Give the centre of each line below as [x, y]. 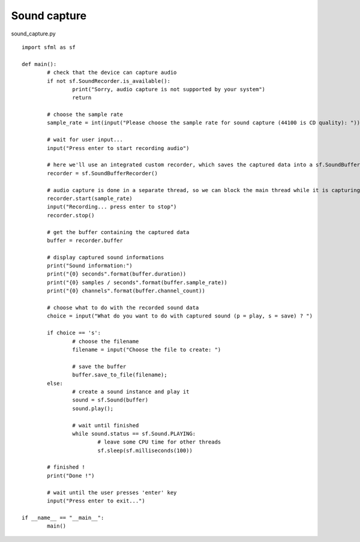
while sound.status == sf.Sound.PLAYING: [134, 433]
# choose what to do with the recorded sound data [123, 308]
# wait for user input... [85, 140]
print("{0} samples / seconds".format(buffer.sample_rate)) [137, 282]
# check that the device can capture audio [112, 73]
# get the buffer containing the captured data [118, 232]
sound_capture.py [34, 34]
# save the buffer [99, 366]
